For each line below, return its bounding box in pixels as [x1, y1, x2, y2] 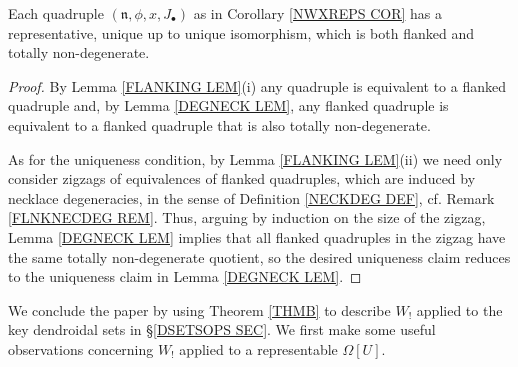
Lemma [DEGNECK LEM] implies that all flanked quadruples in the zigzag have [8, 226, 506, 247]
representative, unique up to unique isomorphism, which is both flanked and [8, 22, 474, 43]
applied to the [416, 299, 503, 320]
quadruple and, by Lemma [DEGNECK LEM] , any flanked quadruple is [8, 95, 449, 116]
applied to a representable [179, 338, 338, 359]
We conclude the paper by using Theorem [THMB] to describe [8, 299, 391, 320]
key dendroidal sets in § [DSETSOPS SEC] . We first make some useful [8, 319, 436, 340]
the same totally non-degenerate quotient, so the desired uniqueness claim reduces [8, 246, 511, 267]
